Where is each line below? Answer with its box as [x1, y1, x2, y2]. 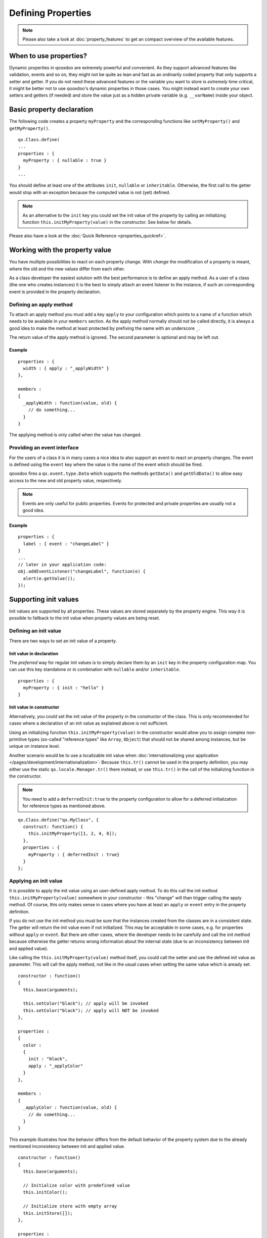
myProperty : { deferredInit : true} [28, 852, 120, 857]
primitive [9, 736, 27, 742]
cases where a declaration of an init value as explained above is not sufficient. [9, 721, 169, 726]
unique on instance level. [9, 743, 60, 749]
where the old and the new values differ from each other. [9, 265, 126, 272]
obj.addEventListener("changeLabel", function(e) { [18, 568, 146, 574]
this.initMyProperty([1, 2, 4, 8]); [28, 831, 117, 836]
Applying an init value [9, 877, 63, 884]
